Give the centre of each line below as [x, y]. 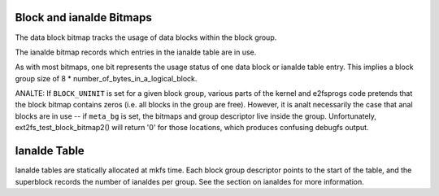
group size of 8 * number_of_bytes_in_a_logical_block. [106, 78]
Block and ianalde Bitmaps [83, 17]
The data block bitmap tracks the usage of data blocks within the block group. [146, 37]
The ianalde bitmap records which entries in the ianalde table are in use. [136, 52]
